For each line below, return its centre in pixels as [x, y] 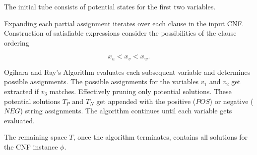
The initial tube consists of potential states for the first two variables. [110, 6]
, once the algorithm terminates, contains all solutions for [160, 137]
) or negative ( [231, 101]
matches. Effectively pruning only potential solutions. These [140, 91]
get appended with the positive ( [146, 101]
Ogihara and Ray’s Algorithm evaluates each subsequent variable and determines [127, 72]
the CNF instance [31, 146]
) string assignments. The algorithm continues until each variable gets [126, 111]
